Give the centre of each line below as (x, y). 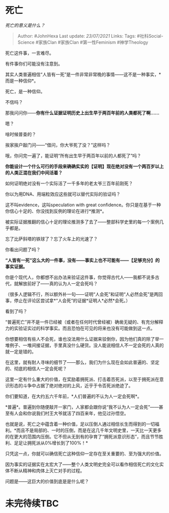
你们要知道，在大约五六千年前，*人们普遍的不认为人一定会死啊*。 (74, 396)
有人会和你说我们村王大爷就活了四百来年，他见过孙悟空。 (69, 413)
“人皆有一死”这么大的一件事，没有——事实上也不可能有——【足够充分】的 (82, 260)
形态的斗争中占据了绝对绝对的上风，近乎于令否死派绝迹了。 (71, 386)
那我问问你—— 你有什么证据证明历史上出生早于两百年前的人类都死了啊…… (82, 113)
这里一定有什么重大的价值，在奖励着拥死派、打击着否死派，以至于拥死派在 (82, 379)
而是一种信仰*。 (22, 81)
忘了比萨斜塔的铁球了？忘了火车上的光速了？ (52, 239)
